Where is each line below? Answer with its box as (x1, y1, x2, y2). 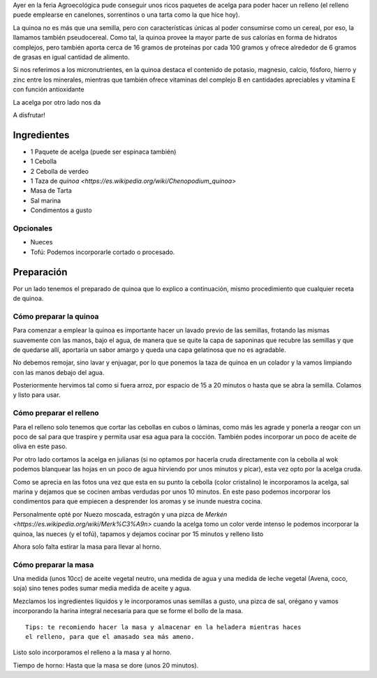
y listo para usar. (13, 391, 61, 399)
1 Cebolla (30, 157, 57, 165)
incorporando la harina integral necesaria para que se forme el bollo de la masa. (13, 607, 244, 615)
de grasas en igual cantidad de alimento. (13, 52, 130, 61)
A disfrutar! (13, 110, 45, 119)
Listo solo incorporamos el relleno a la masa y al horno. (13, 648, 172, 656)
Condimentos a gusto (30, 206, 92, 214)
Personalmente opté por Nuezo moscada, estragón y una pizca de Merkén (13, 510, 228, 518)
